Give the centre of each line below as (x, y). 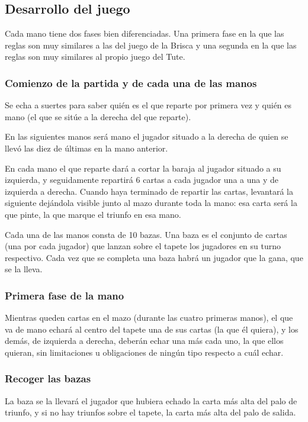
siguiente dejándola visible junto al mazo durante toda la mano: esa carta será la (151, 203)
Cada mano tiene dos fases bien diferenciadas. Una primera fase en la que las (145, 33)
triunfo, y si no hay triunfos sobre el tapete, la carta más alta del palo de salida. (150, 412)
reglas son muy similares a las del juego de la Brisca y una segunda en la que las (151, 45)
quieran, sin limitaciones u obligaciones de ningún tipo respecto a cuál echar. (144, 352)
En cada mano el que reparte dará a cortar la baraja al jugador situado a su (143, 168)
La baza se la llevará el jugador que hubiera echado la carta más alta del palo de (151, 400)
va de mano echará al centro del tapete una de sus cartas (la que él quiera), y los (152, 329)
